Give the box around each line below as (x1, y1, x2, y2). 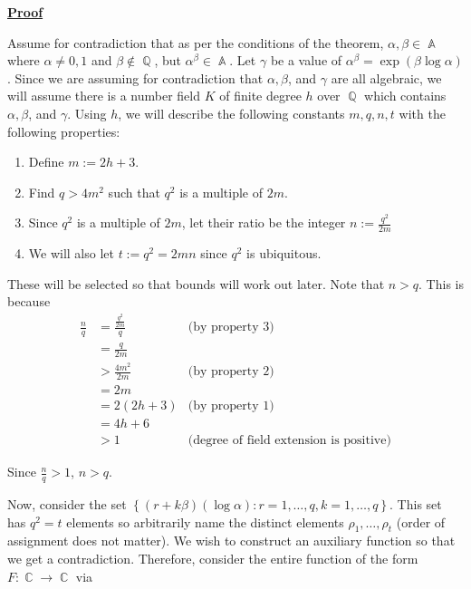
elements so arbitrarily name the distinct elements (66, 512, 344, 531)
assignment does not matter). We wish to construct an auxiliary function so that (7, 531, 456, 550)
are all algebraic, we (331, 68, 442, 87)
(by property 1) (187, 400, 274, 413)
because (7, 292, 51, 311)
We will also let (28, 244, 114, 263)
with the (399, 103, 446, 122)
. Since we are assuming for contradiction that (7, 68, 264, 87)
